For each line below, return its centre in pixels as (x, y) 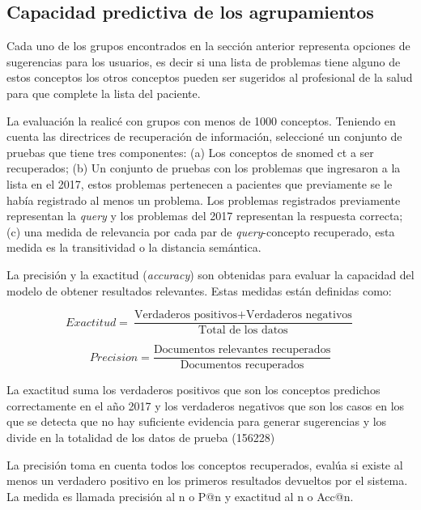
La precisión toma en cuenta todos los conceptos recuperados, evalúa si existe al (205, 464)
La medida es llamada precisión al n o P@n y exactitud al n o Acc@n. (180, 496)
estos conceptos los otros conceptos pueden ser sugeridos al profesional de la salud (210, 77)
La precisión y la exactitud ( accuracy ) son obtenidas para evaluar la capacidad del (210, 274)
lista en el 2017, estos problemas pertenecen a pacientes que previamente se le (200, 183)
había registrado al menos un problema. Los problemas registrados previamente (204, 200)
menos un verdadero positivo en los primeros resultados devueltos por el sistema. (207, 480)
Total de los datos (243, 331)
